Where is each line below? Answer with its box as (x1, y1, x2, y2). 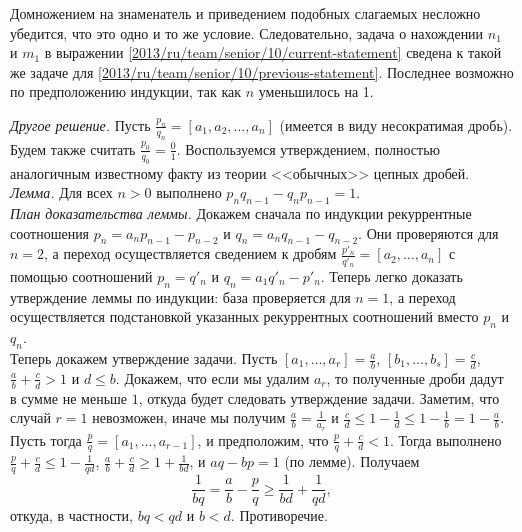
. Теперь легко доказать (320, 266, 463, 287)
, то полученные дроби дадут (326, 367, 504, 388)
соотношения (10, 222, 90, 243)
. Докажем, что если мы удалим (115, 367, 310, 388)
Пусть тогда (10, 429, 82, 450)
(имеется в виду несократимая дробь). (279, 114, 513, 135)
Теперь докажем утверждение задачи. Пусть (10, 348, 278, 369)
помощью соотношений (10, 266, 153, 287)
